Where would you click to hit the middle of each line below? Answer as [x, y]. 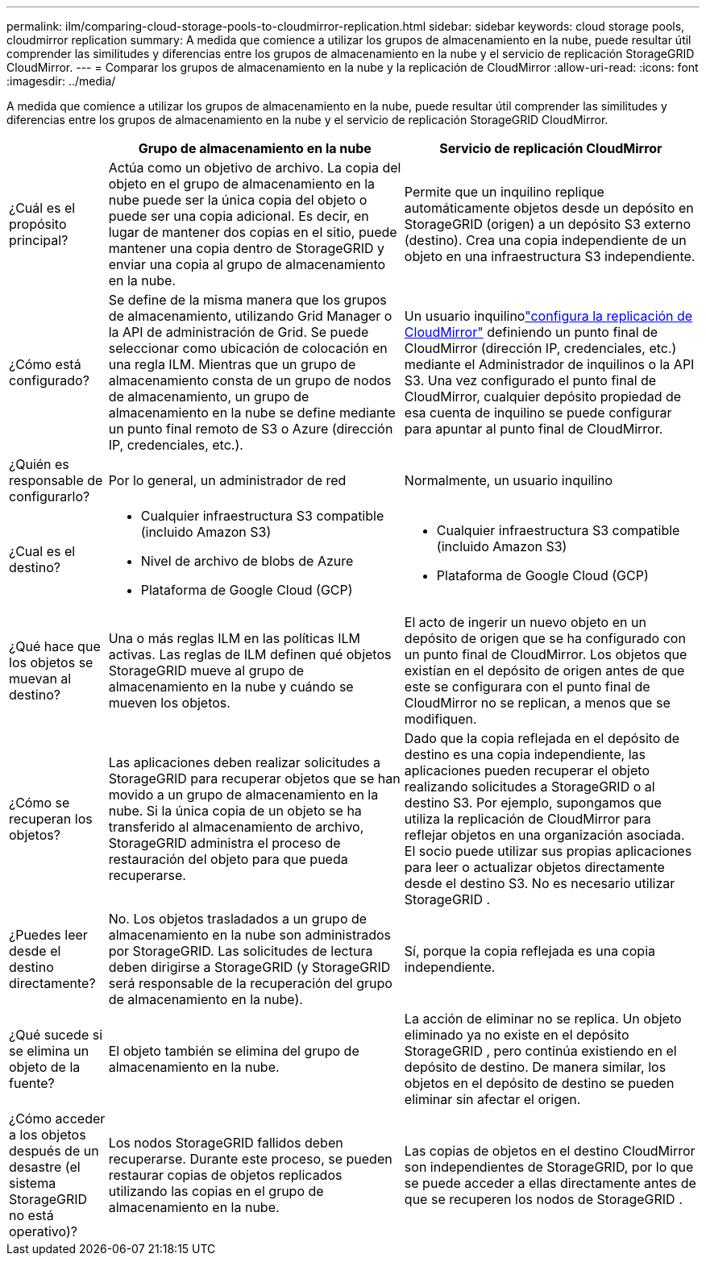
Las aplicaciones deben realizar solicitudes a [244, 762]
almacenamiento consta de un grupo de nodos [250, 380]
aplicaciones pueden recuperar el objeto [527, 770]
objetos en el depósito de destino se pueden [539, 1083]
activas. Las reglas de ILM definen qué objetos [250, 654]
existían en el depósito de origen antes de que [544, 670]
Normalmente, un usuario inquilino [509, 480]
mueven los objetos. [169, 703]
